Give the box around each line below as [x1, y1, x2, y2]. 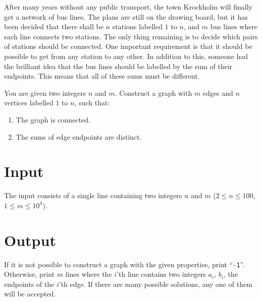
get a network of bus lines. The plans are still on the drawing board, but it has [4, 11, 248, 22]
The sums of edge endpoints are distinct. [16, 131, 142, 142]
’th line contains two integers [117, 269, 206, 279]
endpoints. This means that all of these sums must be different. [4, 71, 200, 81]
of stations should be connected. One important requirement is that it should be [4, 41, 252, 51]
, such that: [74, 97, 110, 108]
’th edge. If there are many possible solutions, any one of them [59, 278, 252, 289]
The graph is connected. [16, 114, 90, 125]
